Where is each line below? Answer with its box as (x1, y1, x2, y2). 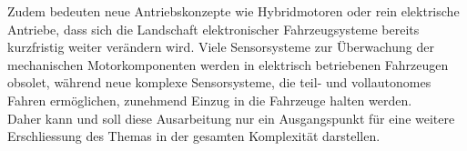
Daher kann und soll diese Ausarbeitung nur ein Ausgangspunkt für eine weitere (7, 108, 455, 127)
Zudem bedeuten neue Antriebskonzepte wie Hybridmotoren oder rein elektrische (7, 2, 460, 20)
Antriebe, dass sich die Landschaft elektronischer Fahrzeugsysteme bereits (7, 19, 420, 38)
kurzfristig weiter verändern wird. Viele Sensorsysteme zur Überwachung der (7, 37, 434, 56)
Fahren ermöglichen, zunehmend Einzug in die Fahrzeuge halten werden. (7, 90, 412, 109)
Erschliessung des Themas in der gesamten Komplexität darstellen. (7, 126, 381, 146)
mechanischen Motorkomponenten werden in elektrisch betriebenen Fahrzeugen (7, 55, 449, 74)
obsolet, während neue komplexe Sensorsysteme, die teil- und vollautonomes (7, 73, 431, 92)
